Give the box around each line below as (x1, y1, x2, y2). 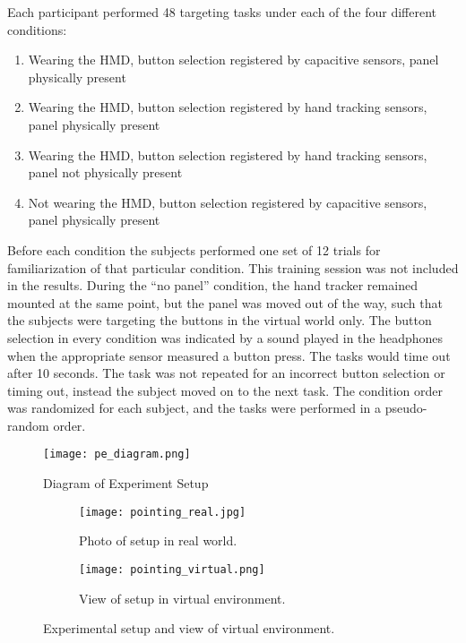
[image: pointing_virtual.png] (79, 562, 265, 576)
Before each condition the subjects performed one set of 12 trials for (7, 240, 381, 259)
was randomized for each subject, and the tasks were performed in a (7, 399, 381, 417)
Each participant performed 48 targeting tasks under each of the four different (7, 3, 436, 21)
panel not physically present (28, 163, 183, 182)
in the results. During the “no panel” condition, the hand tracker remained (7, 276, 418, 295)
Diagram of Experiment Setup (43, 474, 209, 493)
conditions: (7, 20, 67, 39)
